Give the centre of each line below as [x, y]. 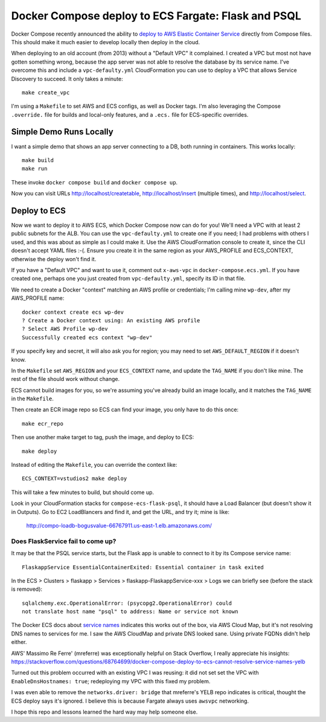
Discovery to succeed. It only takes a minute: [67, 79]
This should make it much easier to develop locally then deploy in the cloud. [106, 42]
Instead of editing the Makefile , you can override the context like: [94, 465]
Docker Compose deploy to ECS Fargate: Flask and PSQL [156, 16]
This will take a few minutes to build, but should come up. [82, 492]
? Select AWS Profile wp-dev [65, 329]
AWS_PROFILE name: [38, 298]
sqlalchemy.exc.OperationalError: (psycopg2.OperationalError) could [127, 603]
